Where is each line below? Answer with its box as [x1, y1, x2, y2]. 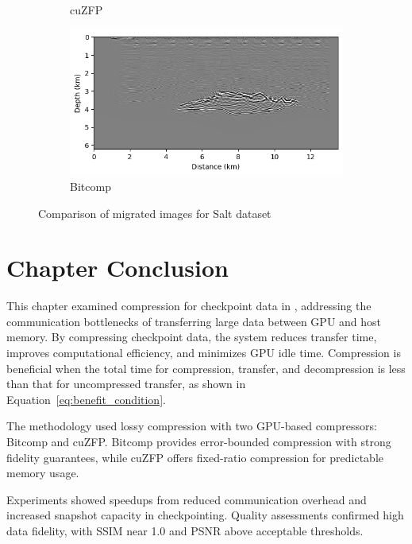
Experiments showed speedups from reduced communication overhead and [6, 491, 367, 507]
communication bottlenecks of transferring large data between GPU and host [6, 313, 382, 329]
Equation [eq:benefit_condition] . [6, 391, 166, 407]
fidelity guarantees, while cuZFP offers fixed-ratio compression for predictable [6, 449, 383, 465]
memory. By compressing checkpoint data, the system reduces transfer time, [6, 328, 377, 345]
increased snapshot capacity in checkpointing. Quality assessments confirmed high [6, 507, 404, 523]
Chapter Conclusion [6, 251, 229, 284]
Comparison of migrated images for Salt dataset [38, 204, 271, 221]
